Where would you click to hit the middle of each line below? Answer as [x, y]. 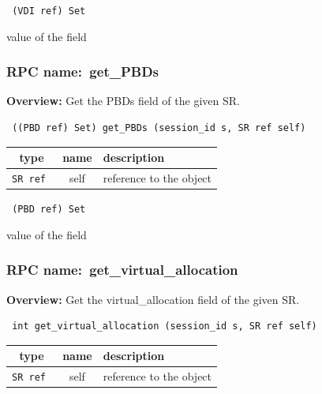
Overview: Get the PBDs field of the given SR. [123, 101]
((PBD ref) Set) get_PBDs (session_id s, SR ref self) [159, 128]
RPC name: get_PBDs [83, 71]
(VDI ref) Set [49, 11]
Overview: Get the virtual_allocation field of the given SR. [153, 299]
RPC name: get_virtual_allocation [122, 270]
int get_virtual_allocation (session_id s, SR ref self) [165, 326]
